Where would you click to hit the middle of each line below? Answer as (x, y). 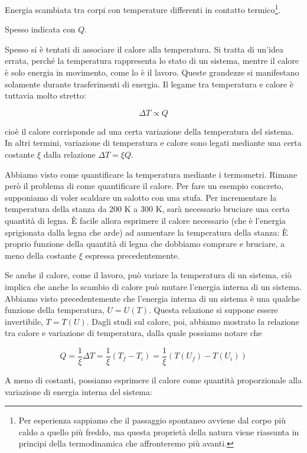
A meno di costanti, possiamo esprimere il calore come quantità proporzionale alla (153, 379)
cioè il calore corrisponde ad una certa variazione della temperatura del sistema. (149, 131)
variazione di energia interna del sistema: (79, 391)
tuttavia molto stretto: (45, 95)
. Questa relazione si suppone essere (213, 310)
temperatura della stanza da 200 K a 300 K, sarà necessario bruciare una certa (147, 209)
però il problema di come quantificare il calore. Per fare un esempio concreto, (144, 186)
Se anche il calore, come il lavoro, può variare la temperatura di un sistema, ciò (148, 275)
